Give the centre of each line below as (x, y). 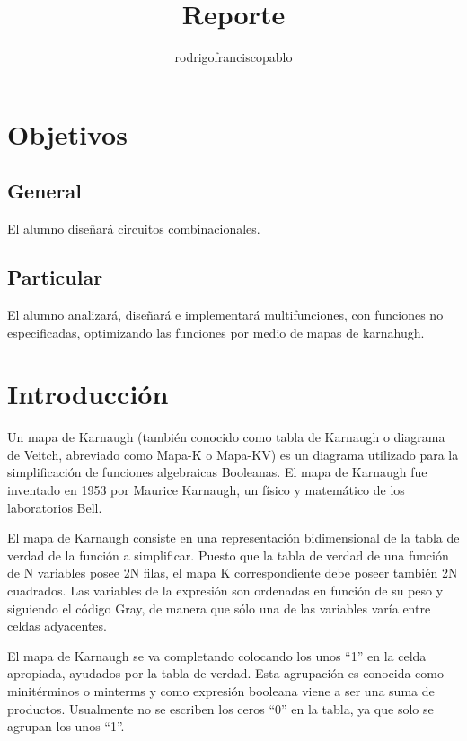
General (44, 191)
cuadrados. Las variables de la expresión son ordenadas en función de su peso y (225, 590)
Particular (55, 277)
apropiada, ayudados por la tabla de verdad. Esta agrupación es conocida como (225, 673)
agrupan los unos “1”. (66, 726)
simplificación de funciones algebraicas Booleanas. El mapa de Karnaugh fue (217, 472)
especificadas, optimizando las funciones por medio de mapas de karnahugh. (216, 332)
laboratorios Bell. (55, 507)
